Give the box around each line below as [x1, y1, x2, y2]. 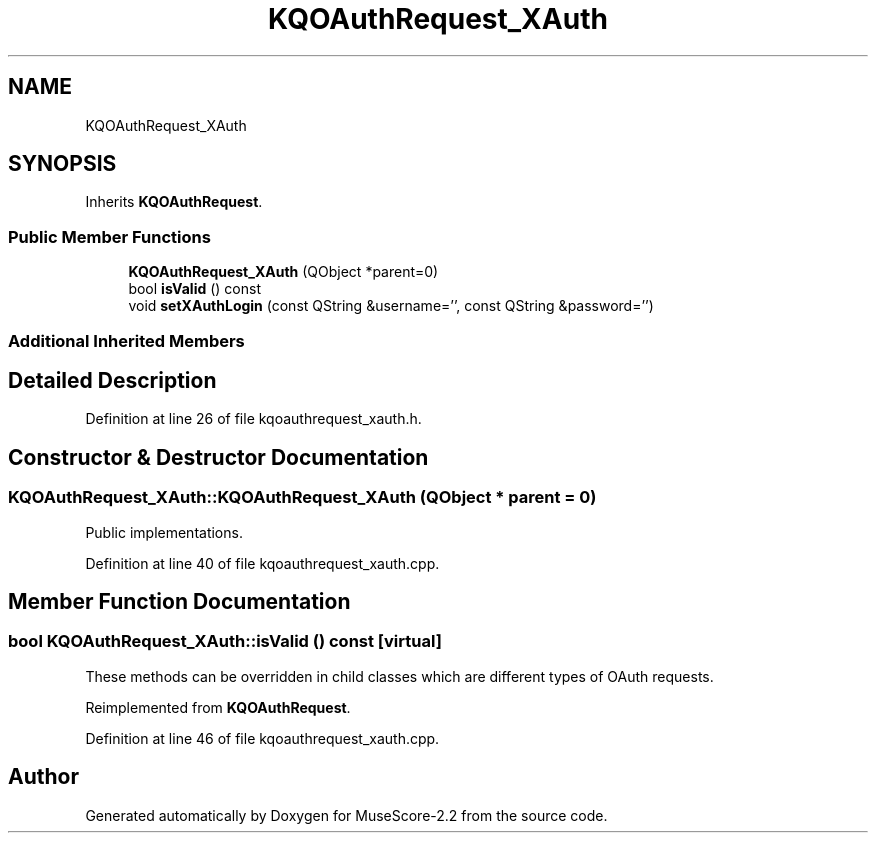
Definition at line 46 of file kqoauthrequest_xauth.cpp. [85, 729, 440, 747]
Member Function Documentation [8, 589, 351, 615]
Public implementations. [85, 523, 243, 541]
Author [8, 764, 79, 790]
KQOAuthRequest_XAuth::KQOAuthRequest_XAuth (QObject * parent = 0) [8, 487, 597, 508]
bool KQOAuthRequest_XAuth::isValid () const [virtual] [8, 631, 442, 652]
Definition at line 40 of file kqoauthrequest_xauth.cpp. [85, 554, 440, 572]
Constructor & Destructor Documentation [8, 444, 429, 470]
